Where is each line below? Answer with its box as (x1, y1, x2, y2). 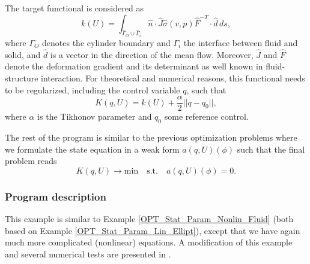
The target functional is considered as (5, 2, 144, 14)
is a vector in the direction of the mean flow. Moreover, (50, 48, 254, 60)
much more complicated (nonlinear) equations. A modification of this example (5, 236, 293, 248)
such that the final (237, 142, 305, 155)
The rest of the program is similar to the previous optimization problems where (5, 131, 297, 144)
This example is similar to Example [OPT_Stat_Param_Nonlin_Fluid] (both (5, 213, 294, 225)
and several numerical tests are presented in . (5, 247, 171, 260)
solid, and (5, 48, 41, 60)
